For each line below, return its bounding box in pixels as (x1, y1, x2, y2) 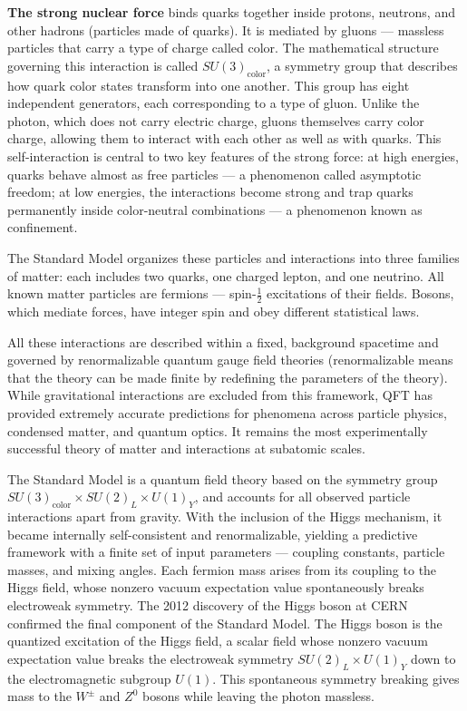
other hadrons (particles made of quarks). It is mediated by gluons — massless (7, 20, 444, 39)
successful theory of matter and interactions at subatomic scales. (7, 439, 365, 458)
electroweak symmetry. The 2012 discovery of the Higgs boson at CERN (7, 596, 408, 615)
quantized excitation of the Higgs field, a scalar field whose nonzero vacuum (7, 631, 428, 650)
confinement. (7, 218, 78, 237)
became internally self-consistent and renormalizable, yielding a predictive (7, 524, 418, 543)
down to (411, 648, 456, 667)
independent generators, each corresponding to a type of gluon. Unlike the (7, 93, 420, 112)
